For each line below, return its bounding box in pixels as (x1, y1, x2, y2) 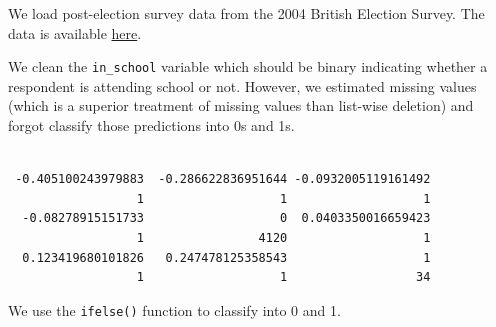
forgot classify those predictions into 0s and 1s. (8, 115, 295, 136)
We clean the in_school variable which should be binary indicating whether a (8, 56, 488, 77)
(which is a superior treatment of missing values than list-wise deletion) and (8, 95, 474, 116)
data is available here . (8, 22, 142, 43)
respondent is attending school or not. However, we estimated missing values (8, 75, 477, 96)
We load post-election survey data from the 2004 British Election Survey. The (8, 3, 485, 23)
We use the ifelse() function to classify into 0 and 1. (8, 299, 341, 320)
